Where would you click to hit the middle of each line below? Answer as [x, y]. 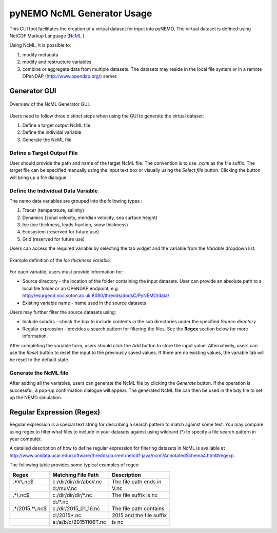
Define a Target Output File [44, 153]
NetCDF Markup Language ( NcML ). [48, 35]
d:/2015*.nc [67, 515]
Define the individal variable [52, 132]
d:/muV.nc [65, 488]
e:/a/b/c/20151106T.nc [79, 522]
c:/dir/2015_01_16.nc [76, 508]
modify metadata [40, 54]
